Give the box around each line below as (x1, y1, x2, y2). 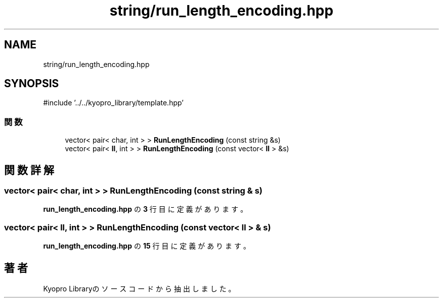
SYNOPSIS (4, 77, 59, 90)
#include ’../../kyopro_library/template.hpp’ (43, 98, 184, 107)
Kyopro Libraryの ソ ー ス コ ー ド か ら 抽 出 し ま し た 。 (43, 284, 236, 293)
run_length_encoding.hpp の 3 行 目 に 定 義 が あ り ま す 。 (43, 205, 248, 214)
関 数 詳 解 (4, 163, 54, 176)
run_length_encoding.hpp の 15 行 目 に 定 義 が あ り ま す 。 (43, 241, 250, 251)
